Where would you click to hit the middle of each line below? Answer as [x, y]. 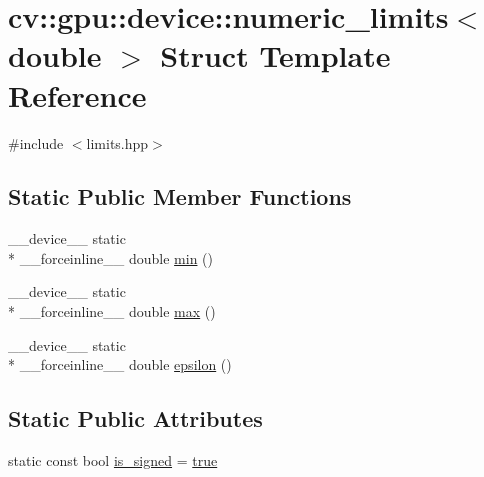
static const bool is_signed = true [113, 460]
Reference [77, 94]
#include [36, 142]
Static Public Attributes [135, 418]
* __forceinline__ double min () [111, 257]
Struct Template [275, 55]
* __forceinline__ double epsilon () [120, 364]
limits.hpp [117, 142]
